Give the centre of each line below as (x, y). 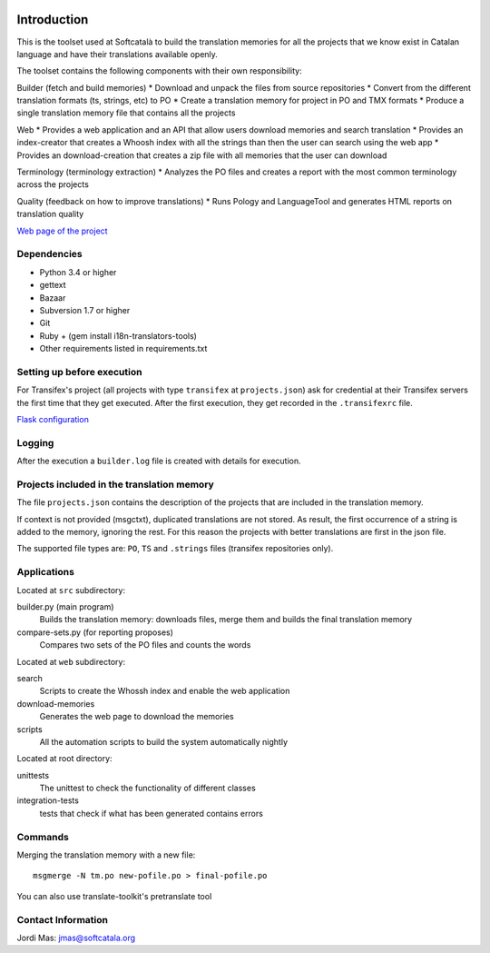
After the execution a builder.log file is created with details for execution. (159, 461)
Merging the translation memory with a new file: (106, 855)
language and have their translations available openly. (117, 54)
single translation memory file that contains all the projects (126, 113)
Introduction (53, 20)
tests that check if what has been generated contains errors (151, 813)
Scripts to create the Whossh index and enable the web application (165, 691)
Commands (43, 837)
